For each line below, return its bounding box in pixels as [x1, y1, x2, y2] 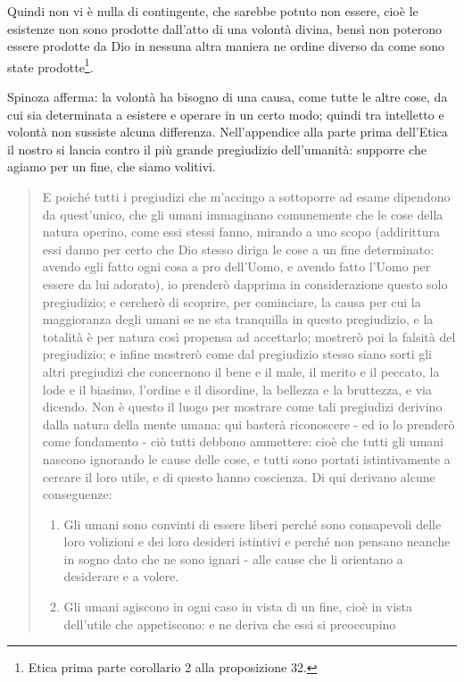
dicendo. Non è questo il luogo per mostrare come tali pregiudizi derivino [42, 397, 443, 416]
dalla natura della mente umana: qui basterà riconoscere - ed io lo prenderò [42, 414, 455, 433]
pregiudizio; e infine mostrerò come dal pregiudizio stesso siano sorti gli [42, 345, 432, 363]
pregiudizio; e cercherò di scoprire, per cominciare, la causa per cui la [42, 292, 421, 311]
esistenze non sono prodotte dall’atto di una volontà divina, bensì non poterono [7, 19, 442, 37]
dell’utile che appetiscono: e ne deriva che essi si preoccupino [63, 614, 396, 633]
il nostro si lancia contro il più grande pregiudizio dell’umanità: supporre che [7, 139, 427, 158]
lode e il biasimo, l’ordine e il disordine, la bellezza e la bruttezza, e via [42, 379, 432, 398]
